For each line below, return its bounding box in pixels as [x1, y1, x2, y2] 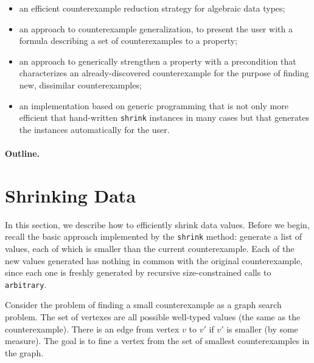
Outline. [5, 147, 40, 159]
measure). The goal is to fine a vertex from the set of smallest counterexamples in [5, 334, 310, 347]
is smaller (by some [226, 322, 298, 335]
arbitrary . [5, 278, 47, 290]
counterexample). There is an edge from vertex [5, 322, 180, 335]
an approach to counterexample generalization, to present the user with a [19, 22, 293, 35]
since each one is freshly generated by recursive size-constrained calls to [5, 266, 271, 279]
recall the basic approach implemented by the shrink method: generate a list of [5, 230, 302, 243]
